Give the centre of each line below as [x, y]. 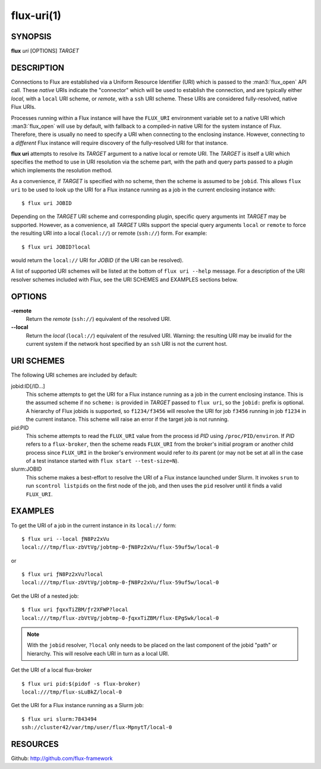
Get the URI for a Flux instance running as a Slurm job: [77, 705]
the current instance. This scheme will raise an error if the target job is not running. [127, 420]
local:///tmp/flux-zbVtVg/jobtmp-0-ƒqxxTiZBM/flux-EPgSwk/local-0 [120, 618]
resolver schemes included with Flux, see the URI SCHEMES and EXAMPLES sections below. [124, 279]
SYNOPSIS [31, 37]
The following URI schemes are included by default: [74, 375]
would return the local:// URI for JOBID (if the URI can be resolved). [97, 260]
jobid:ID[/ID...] [28, 386]
